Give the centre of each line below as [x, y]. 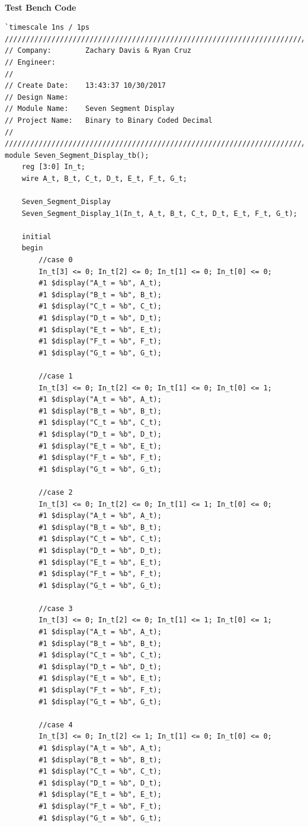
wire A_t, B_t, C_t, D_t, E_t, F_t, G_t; [104, 178]
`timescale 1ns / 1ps [47, 28]
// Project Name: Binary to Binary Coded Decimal [109, 120]
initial [36, 236]
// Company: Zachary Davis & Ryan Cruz [98, 51]
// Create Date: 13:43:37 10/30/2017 [86, 86]
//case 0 [56, 260]
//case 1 [56, 376]
